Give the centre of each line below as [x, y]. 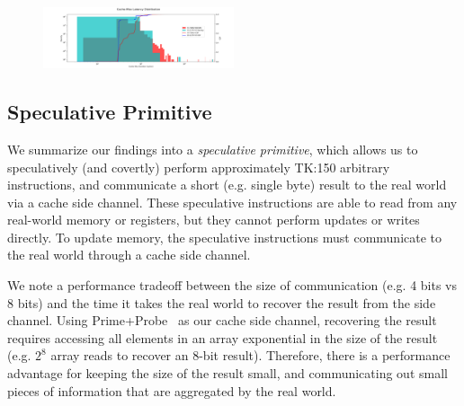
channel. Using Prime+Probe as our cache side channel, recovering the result [222, 320]
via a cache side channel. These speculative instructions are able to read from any [232, 202]
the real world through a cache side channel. [129, 255]
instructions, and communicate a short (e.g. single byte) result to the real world [227, 185]
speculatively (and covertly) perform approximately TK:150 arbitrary [199, 167]
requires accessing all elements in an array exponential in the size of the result [223, 337]
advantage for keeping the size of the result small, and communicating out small [228, 373]
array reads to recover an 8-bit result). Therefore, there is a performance [250, 355]
